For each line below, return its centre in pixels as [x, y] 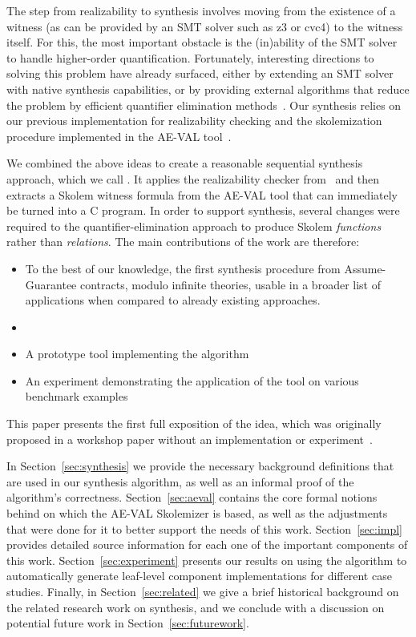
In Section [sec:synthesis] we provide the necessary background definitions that [200, 466]
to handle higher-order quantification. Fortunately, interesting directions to [190, 57]
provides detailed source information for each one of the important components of [207, 544]
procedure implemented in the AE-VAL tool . [119, 136]
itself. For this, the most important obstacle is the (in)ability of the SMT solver [202, 42]
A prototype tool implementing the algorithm [137, 354]
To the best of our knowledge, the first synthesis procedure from [183, 268]
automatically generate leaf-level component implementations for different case [199, 576]
